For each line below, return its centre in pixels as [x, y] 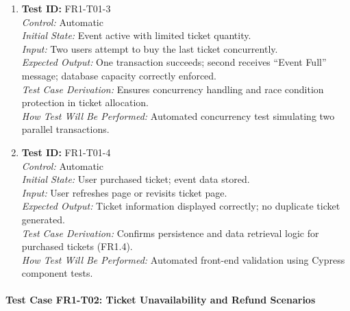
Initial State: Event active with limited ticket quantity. [136, 35]
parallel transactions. [65, 129]
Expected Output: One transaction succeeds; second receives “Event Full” [174, 62]
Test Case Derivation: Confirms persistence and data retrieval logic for [170, 233]
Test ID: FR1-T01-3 [66, 8]
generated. [43, 219]
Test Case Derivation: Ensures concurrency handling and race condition [173, 89]
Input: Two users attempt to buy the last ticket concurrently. [150, 48]
